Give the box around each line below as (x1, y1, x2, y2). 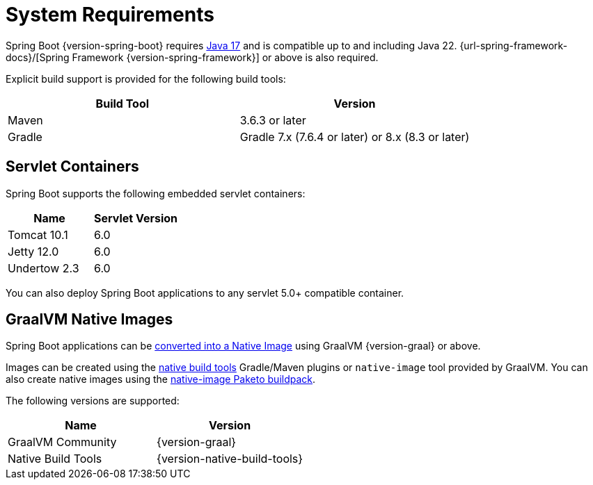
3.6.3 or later (239, 113, 306, 127)
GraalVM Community (8, 435, 117, 450)
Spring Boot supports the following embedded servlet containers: (6, 187, 306, 199)
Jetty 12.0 (8, 244, 59, 258)
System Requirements (6, 3, 214, 26)
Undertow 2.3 (8, 261, 79, 275)
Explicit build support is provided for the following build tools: (6, 72, 286, 85)
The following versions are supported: (6, 395, 180, 407)
